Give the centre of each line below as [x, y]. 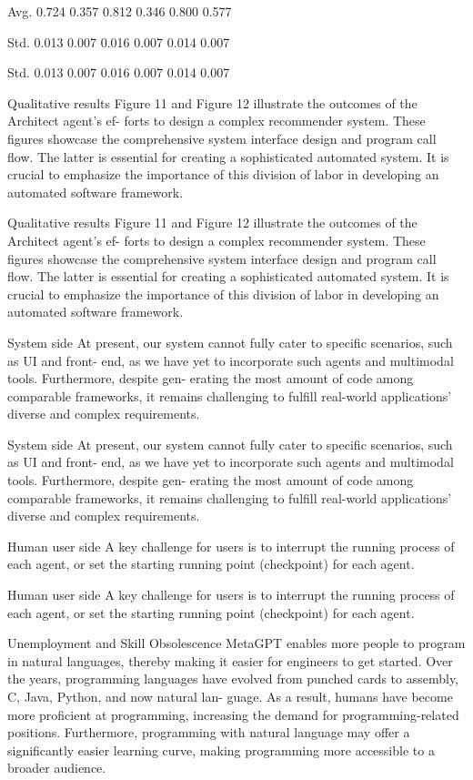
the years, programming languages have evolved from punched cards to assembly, [233, 679]
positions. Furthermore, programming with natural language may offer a [209, 732]
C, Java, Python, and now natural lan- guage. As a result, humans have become [230, 696]
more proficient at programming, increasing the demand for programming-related [233, 714]
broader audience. [57, 768]
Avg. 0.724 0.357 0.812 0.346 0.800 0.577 [120, 11]
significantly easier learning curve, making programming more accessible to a [221, 750]
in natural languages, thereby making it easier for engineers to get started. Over [230, 660]
